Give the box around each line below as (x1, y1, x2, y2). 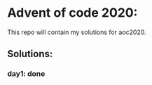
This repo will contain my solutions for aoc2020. (7, 28, 146, 36)
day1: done (7, 69, 46, 79)
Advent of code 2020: (7, 5, 138, 21)
